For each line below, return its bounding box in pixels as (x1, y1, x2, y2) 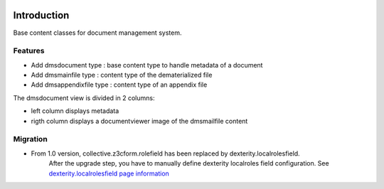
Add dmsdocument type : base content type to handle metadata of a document (31, 60, 263, 69)
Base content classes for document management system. (13, 28, 182, 37)
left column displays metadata (31, 107, 119, 115)
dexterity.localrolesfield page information (48, 169, 170, 178)
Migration (13, 134, 48, 144)
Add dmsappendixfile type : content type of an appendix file (31, 80, 208, 89)
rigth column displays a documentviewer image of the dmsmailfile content (31, 117, 248, 125)
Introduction (13, 9, 70, 21)
